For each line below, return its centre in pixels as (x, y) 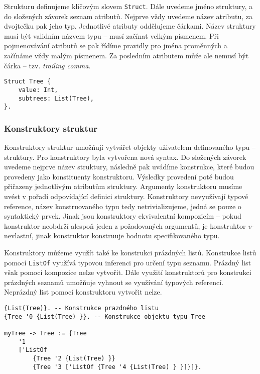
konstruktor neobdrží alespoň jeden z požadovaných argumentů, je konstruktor (125, 225)
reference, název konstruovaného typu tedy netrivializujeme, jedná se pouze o (123, 206)
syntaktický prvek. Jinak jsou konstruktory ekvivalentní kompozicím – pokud (123, 216)
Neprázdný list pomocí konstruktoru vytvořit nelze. (83, 292)
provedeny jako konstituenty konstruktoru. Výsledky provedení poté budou (119, 176)
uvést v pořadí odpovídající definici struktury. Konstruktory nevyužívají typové (126, 196)
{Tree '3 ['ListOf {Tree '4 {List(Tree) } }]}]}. (117, 367)
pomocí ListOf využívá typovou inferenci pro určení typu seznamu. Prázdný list (127, 262)
